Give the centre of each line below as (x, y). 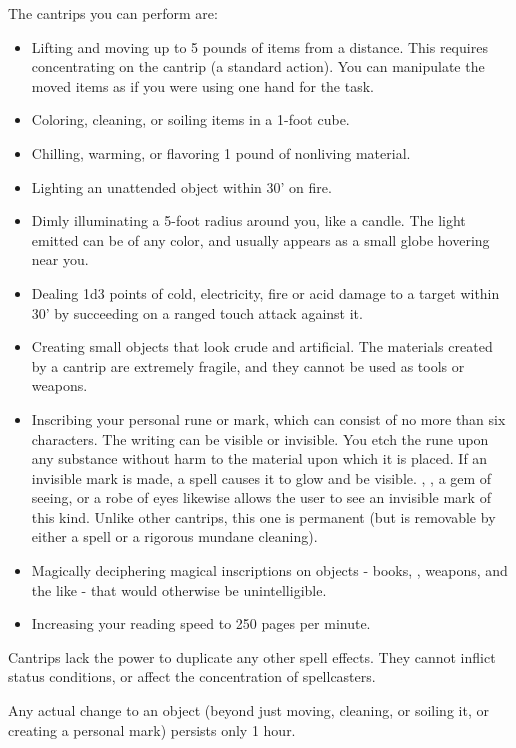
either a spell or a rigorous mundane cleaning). (174, 536)
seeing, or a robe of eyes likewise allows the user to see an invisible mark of (261, 497)
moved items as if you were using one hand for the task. (202, 85)
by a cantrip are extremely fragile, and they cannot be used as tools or (248, 365)
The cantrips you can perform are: (113, 13)
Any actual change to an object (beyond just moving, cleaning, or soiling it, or (248, 710)
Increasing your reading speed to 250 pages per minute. (201, 623)
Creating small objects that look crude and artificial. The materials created (262, 346)
